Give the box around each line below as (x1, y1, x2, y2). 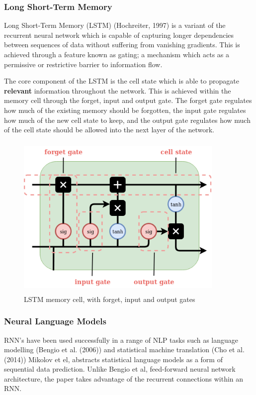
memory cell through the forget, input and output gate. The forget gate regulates (4, 95, 252, 105)
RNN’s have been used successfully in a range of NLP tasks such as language (4, 334, 239, 345)
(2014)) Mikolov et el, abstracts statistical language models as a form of (4, 354, 223, 364)
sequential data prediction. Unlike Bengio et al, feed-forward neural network (4, 364, 236, 374)
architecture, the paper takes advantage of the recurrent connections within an (4, 373, 244, 384)
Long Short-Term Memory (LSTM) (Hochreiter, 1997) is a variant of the (4, 20, 226, 30)
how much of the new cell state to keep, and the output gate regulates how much (4, 114, 251, 125)
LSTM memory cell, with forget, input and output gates (24, 294, 195, 304)
